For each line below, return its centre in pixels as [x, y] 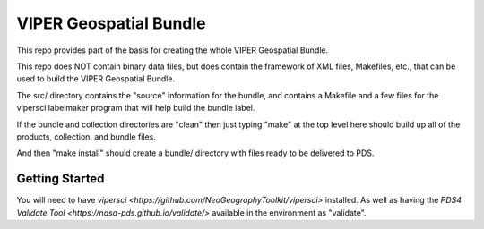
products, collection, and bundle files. [86, 136]
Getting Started [60, 179]
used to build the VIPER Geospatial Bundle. [95, 79]
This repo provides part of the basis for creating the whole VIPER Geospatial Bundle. [173, 50]
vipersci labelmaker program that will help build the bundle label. [136, 108]
